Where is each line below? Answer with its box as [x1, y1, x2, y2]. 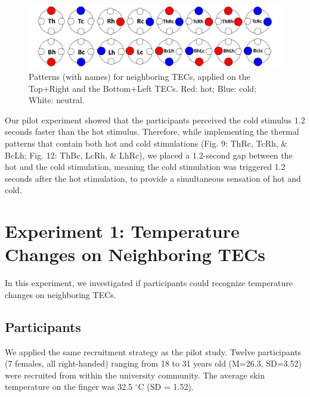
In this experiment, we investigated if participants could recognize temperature [5, 277, 293, 289]
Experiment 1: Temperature [5, 219, 240, 243]
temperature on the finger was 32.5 [5, 380, 133, 393]
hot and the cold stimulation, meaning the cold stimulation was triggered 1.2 [5, 160, 286, 173]
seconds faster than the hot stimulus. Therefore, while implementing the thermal [5, 125, 299, 138]
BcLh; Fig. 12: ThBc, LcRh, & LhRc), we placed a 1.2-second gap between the [5, 148, 293, 161]
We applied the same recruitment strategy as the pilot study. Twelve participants [5, 345, 302, 358]
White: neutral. [29, 94, 85, 106]
